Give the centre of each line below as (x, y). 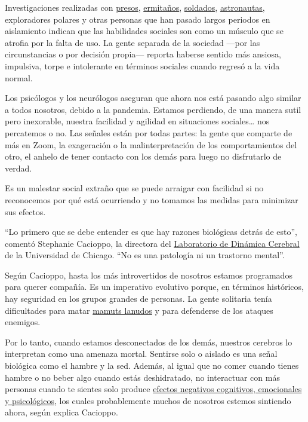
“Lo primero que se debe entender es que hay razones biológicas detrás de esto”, (151, 232)
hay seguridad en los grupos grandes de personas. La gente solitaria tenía (138, 299)
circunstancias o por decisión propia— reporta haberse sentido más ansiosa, (143, 54)
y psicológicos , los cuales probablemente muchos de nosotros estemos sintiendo (148, 400)
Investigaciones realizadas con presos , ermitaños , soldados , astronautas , (135, 7)
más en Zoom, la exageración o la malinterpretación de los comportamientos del (151, 144)
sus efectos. (25, 211)
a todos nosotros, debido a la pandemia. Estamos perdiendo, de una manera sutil (153, 109)
